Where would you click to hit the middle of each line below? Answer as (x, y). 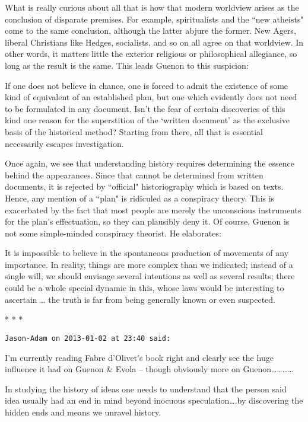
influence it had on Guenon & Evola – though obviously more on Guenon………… (149, 369)
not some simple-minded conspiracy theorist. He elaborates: (113, 233)
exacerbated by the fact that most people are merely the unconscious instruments (153, 210)
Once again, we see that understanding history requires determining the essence (150, 163)
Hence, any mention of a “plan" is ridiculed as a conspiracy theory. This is (140, 198)
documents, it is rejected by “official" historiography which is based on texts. (144, 186)
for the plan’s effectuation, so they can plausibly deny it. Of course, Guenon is (147, 221)
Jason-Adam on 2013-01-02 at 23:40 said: (88, 338)
